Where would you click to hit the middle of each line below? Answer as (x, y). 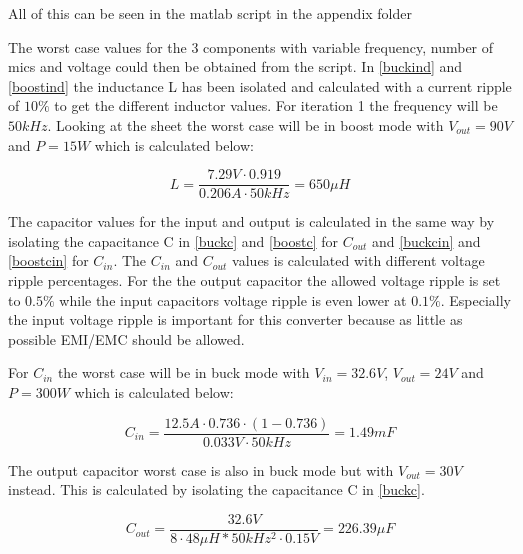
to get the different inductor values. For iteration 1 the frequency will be (276, 105)
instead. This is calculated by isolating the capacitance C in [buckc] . (216, 489)
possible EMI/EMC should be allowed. (126, 338)
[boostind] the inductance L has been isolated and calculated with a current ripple (260, 85)
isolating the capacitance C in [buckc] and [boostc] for (173, 240)
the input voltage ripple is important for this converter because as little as (235, 319)
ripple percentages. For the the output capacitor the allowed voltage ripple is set (254, 280)
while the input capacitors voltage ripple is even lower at (233, 299)
